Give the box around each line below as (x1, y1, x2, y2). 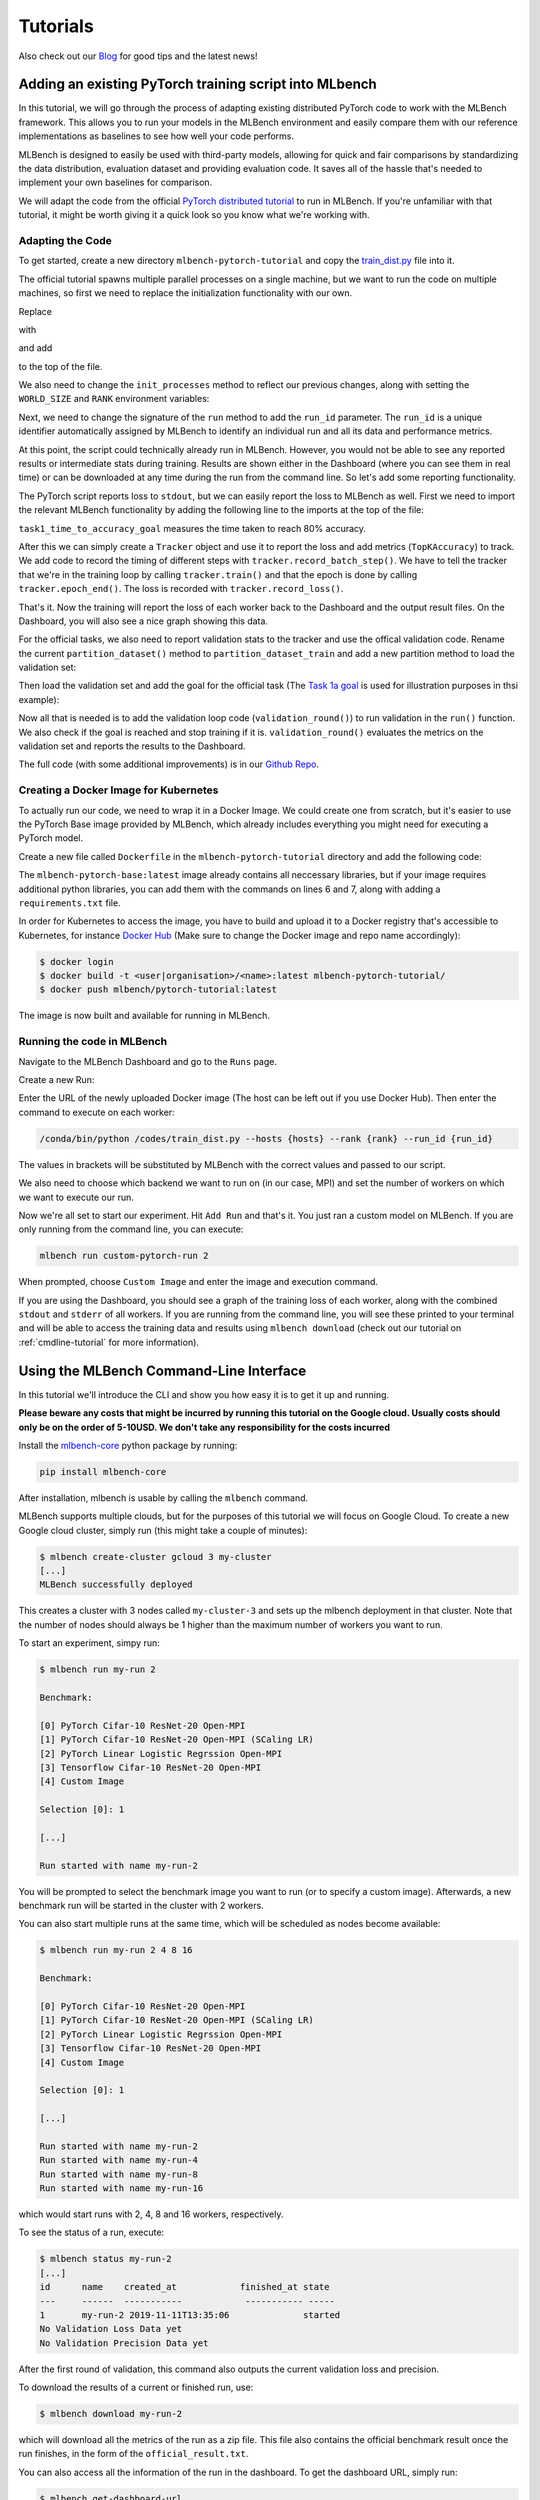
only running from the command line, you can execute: (18, 1223, 244, 1235)
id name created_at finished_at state (39, 2281, 330, 2293)
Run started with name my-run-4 (39, 2155, 199, 2166)
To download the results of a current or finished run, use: (18, 2381, 254, 2394)
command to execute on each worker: (18, 1106, 175, 1118)
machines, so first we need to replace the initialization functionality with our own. (18, 287, 353, 299)
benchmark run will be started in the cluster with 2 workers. (18, 1900, 264, 1912)
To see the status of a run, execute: (18, 2226, 165, 2239)
